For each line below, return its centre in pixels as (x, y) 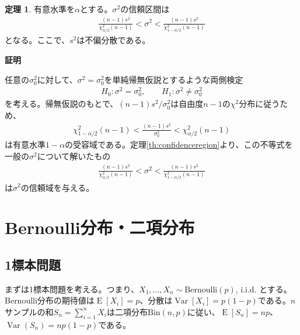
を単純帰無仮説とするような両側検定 (174, 79)
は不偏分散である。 (114, 40)
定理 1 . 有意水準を (40, 9)
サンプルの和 (29, 311)
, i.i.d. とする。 (264, 289)
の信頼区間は (145, 9)
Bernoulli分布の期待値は (50, 300)
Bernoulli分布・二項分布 (100, 227)
